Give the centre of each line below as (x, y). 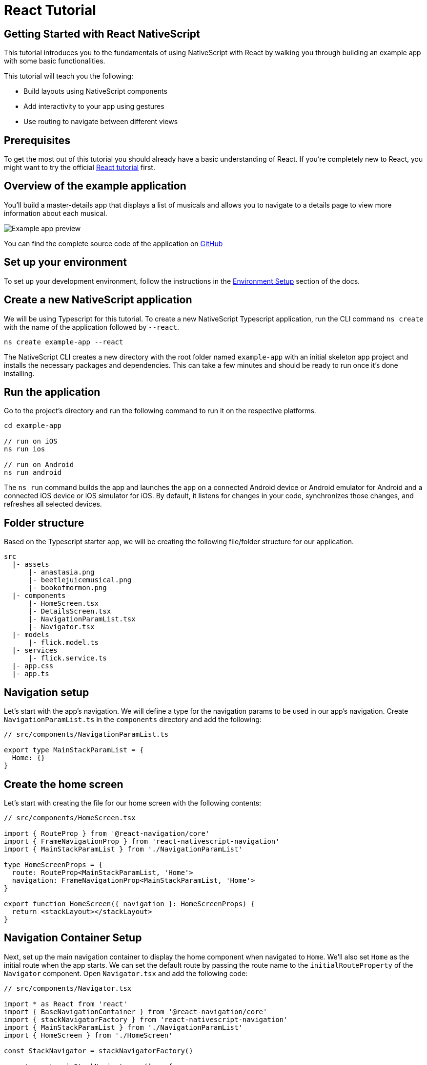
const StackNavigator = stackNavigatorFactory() (99, 1051)
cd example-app (33, 426)
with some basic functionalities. (55, 61)
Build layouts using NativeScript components (95, 91)
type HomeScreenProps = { (53, 864)
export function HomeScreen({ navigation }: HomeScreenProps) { (130, 904)
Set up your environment (65, 262)
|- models (30, 635)
